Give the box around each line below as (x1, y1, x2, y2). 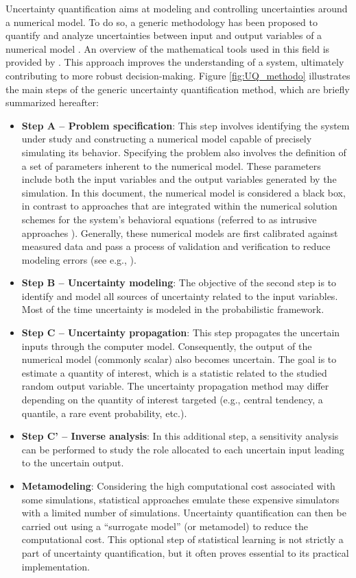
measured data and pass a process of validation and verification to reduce (21, 239, 331, 253)
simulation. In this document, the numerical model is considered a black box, (21, 185, 346, 199)
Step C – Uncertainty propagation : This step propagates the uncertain (21, 325, 340, 340)
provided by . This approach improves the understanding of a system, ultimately (5, 55, 344, 69)
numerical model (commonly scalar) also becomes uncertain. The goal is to (21, 352, 337, 366)
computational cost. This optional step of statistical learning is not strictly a (21, 532, 344, 546)
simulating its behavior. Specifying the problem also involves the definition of (21, 144, 346, 159)
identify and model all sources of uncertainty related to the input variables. (21, 288, 338, 303)
